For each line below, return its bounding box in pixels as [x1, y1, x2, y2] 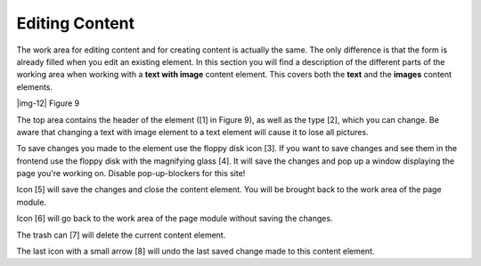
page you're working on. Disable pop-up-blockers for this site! [16, 168, 246, 179]
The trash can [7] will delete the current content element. [16, 230, 226, 240]
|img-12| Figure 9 [16, 98, 80, 109]
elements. [16, 81, 53, 93]
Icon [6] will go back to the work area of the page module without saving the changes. [16, 214, 333, 224]
